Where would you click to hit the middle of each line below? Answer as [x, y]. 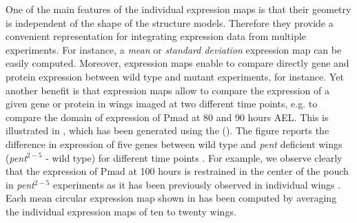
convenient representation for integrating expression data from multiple [156, 36]
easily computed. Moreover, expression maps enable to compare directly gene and [177, 63]
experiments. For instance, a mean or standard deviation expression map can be [174, 49]
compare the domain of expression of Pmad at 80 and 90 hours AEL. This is [167, 117]
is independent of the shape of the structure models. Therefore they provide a [170, 22]
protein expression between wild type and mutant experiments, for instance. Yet [175, 76]
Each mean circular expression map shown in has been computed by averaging [171, 198]
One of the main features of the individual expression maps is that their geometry [178, 9]
